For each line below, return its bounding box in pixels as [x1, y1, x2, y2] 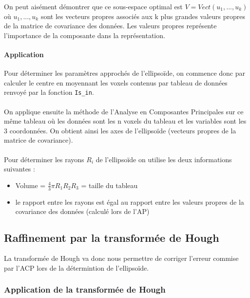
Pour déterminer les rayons [4, 154, 84, 164]
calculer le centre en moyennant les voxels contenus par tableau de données [4, 77, 228, 87]
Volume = [15, 180, 46, 190]
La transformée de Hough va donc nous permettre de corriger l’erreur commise [4, 253, 239, 263]
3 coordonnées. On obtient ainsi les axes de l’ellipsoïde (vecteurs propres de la [4, 125, 236, 135]
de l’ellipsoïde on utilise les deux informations [96, 154, 232, 164]
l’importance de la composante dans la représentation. [4, 30, 165, 40]
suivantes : [4, 164, 35, 174]
